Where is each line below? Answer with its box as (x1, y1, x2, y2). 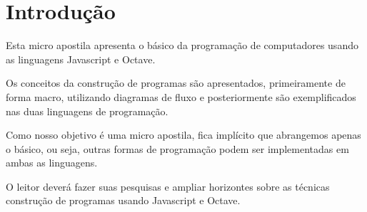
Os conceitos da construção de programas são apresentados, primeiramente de (6, 75, 346, 90)
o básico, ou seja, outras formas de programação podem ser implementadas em (6, 141, 349, 156)
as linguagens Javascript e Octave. (6, 51, 156, 66)
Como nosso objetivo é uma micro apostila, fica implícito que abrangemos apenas (6, 127, 361, 142)
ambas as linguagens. (6, 155, 98, 170)
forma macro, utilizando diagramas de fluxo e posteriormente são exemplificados (6, 89, 356, 104)
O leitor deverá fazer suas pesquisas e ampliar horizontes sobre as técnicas (6, 179, 330, 194)
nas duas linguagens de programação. (6, 103, 169, 118)
